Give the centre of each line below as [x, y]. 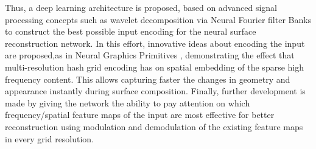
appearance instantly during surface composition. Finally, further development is [155, 91]
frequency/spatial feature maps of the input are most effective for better [140, 115]
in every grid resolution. [50, 138]
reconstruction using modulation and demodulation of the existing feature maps [154, 126]
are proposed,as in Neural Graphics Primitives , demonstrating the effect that [150, 55]
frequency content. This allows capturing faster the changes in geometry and [148, 79]
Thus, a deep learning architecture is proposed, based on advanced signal [141, 7]
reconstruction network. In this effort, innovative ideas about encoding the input [155, 43]
